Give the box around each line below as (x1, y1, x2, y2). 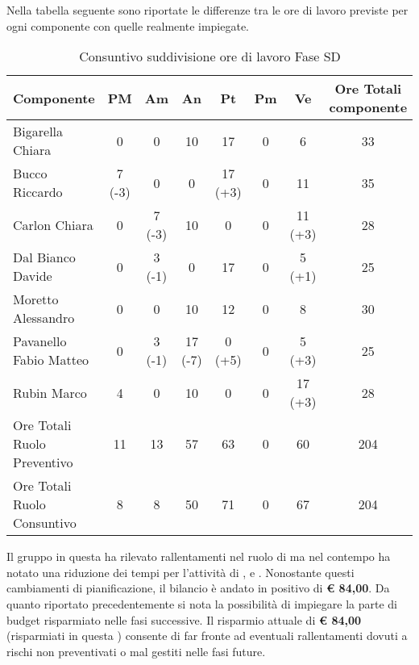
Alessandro (13, 308, 75, 328)
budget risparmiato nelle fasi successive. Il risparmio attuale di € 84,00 (6, 611, 362, 628)
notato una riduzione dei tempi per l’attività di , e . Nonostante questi (6, 563, 355, 580)
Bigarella (13, 122, 64, 141)
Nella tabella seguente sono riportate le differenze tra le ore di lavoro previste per (6, 2, 409, 18)
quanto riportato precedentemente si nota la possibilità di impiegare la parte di (6, 595, 398, 612)
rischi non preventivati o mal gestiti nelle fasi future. (6, 642, 266, 659)
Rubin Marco (13, 383, 87, 402)
